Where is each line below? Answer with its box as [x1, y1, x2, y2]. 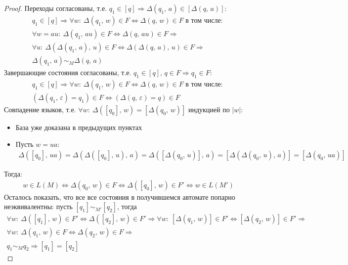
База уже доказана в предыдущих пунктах [15, 122, 142, 132]
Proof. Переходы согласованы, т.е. [4, 3, 107, 13]
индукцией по [188, 104, 230, 114]
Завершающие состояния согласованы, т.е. [4, 67, 131, 78]
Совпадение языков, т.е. [4, 104, 76, 114]
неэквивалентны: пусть [4, 201, 73, 212]
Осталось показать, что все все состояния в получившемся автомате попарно [4, 191, 235, 202]
